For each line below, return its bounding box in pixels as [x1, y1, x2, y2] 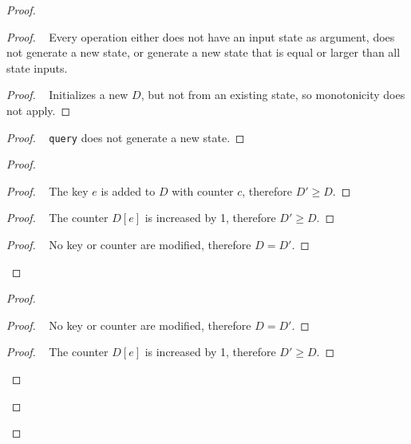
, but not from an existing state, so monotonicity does [140, 86, 405, 103]
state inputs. [6, 59, 68, 76]
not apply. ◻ [6, 101, 71, 118]
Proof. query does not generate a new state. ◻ [6, 129, 245, 145]
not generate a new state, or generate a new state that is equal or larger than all [6, 44, 401, 61]
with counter [172, 182, 234, 199]
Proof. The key [6, 182, 89, 199]
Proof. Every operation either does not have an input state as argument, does [6, 28, 395, 45]
